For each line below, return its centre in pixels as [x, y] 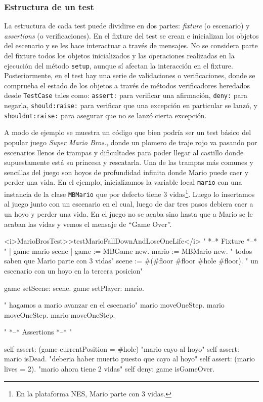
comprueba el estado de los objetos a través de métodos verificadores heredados [127, 85]
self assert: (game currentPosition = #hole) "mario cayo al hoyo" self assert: [122, 348]
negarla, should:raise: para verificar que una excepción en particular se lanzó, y [131, 105]
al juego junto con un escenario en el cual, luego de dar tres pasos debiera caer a [129, 204]
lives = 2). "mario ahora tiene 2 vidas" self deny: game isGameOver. [109, 369]
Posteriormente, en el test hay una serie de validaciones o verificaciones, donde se [130, 75]
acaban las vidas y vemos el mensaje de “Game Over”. [88, 224]
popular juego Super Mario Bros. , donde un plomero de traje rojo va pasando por [131, 142]
